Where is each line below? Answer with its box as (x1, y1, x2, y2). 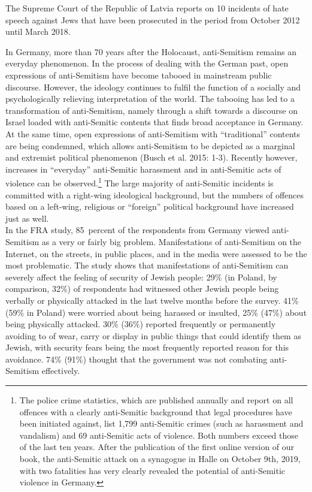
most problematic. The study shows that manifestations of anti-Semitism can (5, 259, 289, 271)
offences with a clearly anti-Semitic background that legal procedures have (19, 405, 292, 418)
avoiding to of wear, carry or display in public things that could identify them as (5, 329, 301, 342)
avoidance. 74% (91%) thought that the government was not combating (5, 352, 268, 365)
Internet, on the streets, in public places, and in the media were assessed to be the (5, 247, 307, 259)
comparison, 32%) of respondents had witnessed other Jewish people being (5, 282, 279, 295)
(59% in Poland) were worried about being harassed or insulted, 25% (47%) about (5, 306, 307, 318)
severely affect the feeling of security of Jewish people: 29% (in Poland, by (5, 270, 277, 283)
